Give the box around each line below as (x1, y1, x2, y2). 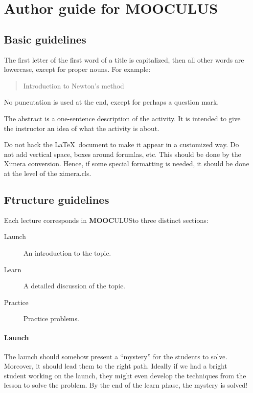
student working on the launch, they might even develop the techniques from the (4, 370, 246, 380)
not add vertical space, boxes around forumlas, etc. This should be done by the (4, 149, 241, 159)
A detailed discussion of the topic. (23, 281, 125, 291)
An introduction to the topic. (23, 247, 111, 258)
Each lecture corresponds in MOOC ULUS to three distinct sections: (4, 215, 208, 225)
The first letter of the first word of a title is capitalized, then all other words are (4, 54, 244, 65)
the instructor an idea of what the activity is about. (4, 123, 160, 133)
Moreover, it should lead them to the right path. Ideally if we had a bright (4, 361, 228, 371)
